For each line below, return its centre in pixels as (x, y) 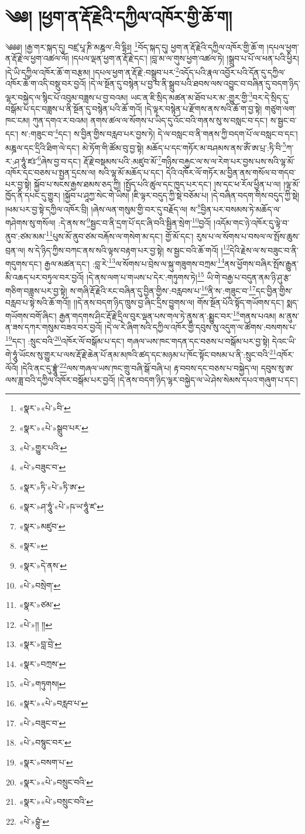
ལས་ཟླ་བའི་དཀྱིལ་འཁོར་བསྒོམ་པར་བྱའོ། (60, 379)
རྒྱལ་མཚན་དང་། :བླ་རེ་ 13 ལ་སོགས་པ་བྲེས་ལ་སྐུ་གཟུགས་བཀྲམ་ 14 (135, 262)
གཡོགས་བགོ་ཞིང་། (31, 315)
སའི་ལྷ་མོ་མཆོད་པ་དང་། (131, 172)
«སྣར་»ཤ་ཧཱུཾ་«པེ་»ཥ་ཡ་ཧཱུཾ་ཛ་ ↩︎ (61, 506)
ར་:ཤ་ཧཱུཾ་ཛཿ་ (21, 161)
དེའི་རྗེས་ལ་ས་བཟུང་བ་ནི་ (264, 250)
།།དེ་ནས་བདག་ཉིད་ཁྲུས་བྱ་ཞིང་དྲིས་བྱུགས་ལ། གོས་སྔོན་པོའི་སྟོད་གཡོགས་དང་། (179, 302)
